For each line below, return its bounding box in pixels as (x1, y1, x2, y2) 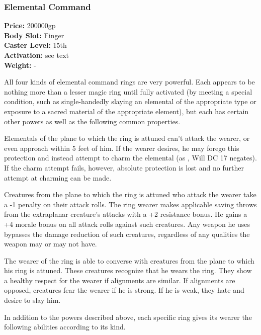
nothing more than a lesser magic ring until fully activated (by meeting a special (4, 86, 252, 97)
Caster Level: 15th (4, 40, 67, 50)
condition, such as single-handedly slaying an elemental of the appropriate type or (4, 96, 256, 107)
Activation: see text (4, 50, 69, 60)
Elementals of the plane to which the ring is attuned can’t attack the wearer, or (4, 133, 250, 143)
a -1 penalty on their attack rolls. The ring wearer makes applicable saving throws (4, 199, 257, 209)
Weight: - (4, 59, 36, 70)
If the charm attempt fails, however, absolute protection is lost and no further (4, 162, 244, 173)
